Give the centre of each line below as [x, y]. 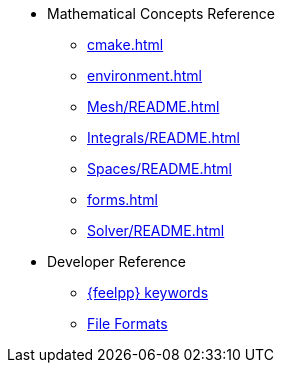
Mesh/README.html [153, 106]
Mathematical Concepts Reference [161, 13]
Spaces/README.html [159, 168]
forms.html [122, 199]
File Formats [127, 323]
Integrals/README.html [163, 137]
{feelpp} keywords [148, 292]
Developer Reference [117, 261]
